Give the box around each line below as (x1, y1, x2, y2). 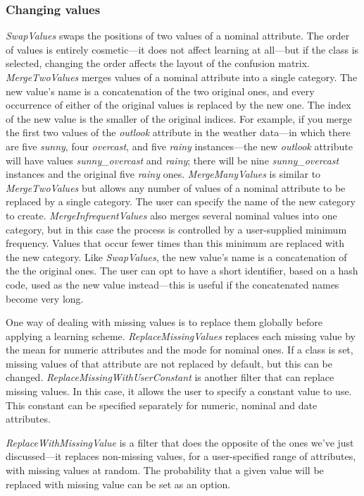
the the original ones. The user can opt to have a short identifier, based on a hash (6, 263, 358, 278)
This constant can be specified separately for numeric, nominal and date (6, 397, 318, 412)
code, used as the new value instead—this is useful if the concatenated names (6, 277, 339, 291)
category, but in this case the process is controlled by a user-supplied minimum (6, 222, 347, 236)
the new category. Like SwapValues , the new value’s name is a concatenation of (6, 249, 347, 264)
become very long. (6, 291, 84, 306)
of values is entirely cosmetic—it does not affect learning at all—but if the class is (6, 42, 359, 56)
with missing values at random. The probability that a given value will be (6, 463, 324, 478)
